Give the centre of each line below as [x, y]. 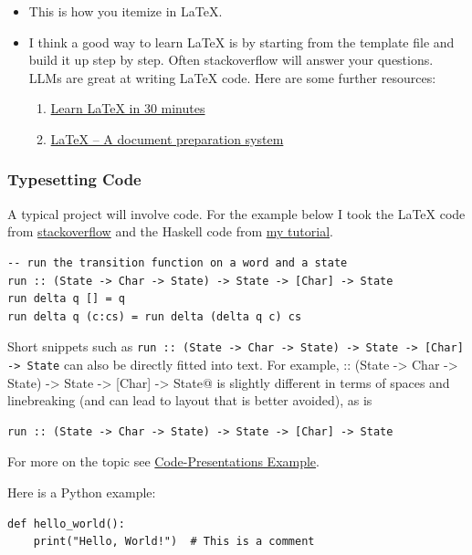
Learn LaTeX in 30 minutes [128, 108]
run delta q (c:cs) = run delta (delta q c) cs [155, 316]
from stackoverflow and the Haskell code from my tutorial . [170, 231]
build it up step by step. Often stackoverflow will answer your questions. [231, 60]
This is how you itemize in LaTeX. [126, 11]
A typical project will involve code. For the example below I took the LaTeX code [236, 213]
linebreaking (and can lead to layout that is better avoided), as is [190, 400]
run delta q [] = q [66, 299]
